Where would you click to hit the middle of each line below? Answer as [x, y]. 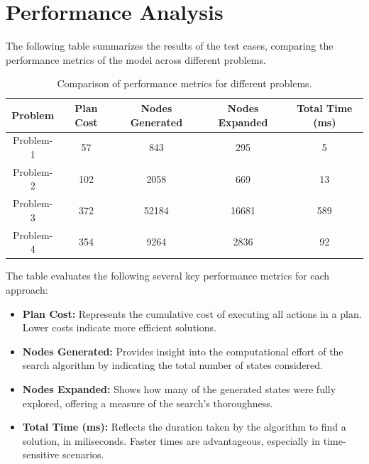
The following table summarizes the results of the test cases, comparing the [170, 46]
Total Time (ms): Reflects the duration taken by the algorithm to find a [184, 427]
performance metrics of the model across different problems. [136, 59]
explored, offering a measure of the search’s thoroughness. [148, 403]
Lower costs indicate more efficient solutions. [119, 327]
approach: [27, 289]
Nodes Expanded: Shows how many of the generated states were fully [179, 388]
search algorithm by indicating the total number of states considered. [172, 365]
